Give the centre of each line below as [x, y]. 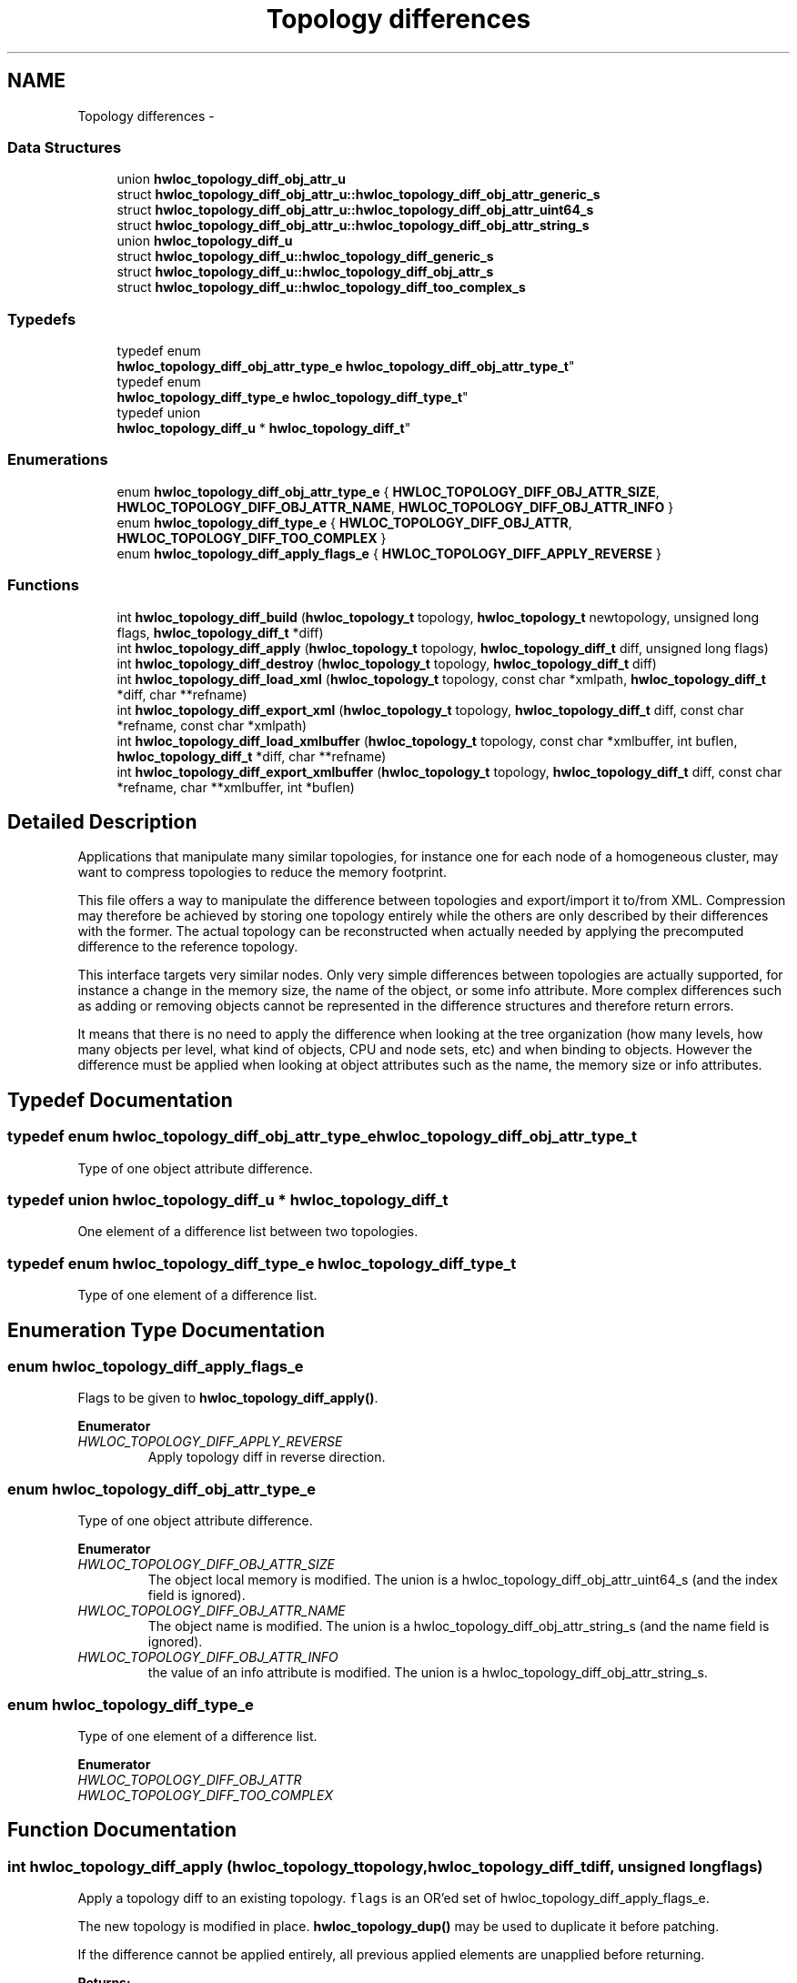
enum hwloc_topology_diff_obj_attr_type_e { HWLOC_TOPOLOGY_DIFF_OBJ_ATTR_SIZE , [388, 491]
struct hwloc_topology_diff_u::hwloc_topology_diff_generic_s [305, 257]
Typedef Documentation [120, 1100]
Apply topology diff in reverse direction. [267, 1457]
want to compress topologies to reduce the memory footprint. [262, 872]
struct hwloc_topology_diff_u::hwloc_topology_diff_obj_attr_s [305, 272]
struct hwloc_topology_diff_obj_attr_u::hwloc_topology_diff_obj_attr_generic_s [358, 195]
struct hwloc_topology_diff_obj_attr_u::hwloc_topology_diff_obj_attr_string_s [353, 226]
